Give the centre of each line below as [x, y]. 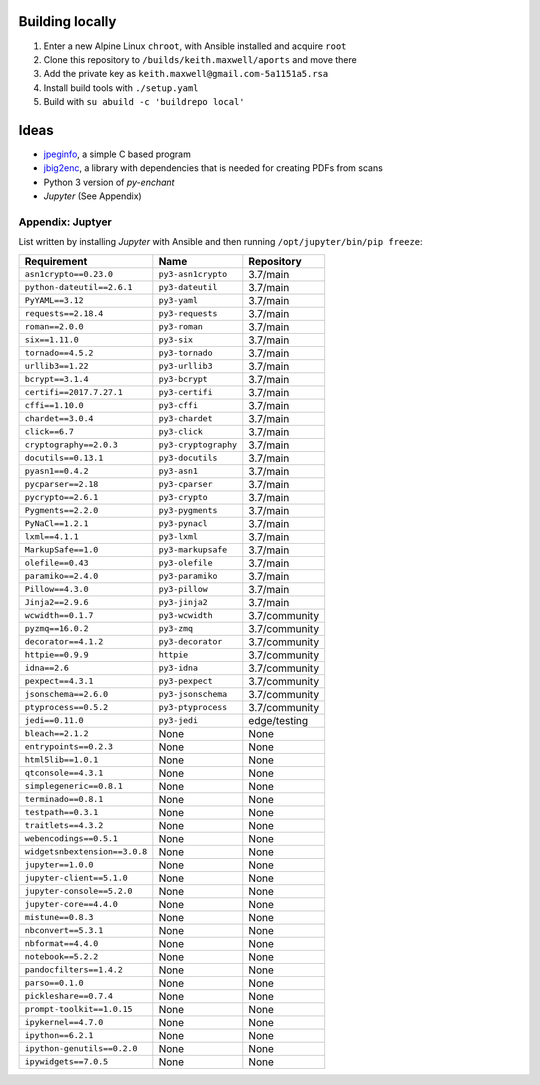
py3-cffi [178, 405]
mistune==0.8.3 [59, 917]
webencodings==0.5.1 [71, 838]
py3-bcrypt [183, 379]
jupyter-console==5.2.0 [78, 891]
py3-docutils [188, 458]
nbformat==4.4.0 [61, 943]
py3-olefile [185, 563]
